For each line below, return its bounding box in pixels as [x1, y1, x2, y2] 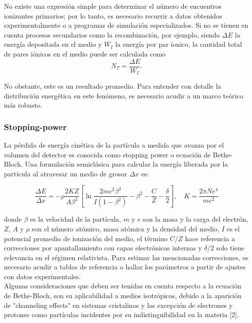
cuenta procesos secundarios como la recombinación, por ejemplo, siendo [4, 29, 220, 39]
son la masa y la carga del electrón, [143, 214, 249, 224]
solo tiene [216, 243, 245, 253]
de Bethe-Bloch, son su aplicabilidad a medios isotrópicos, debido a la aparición [4, 290, 242, 301]
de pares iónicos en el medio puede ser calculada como [4, 48, 166, 58]
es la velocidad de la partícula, [30, 214, 121, 224]
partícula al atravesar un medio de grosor [4, 168, 127, 178]
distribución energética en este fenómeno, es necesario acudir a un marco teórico [4, 90, 243, 100]
